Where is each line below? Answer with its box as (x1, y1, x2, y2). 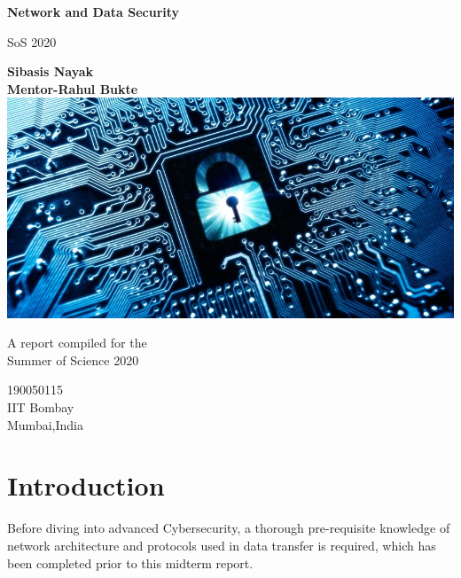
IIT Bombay (7, 398, 74, 416)
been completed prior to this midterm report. (7, 553, 254, 572)
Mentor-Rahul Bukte (7, 79, 138, 98)
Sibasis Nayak (7, 62, 94, 81)
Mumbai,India (7, 415, 83, 433)
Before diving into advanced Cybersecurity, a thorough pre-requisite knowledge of (7, 519, 450, 537)
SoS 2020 (7, 32, 57, 51)
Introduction (7, 467, 165, 504)
